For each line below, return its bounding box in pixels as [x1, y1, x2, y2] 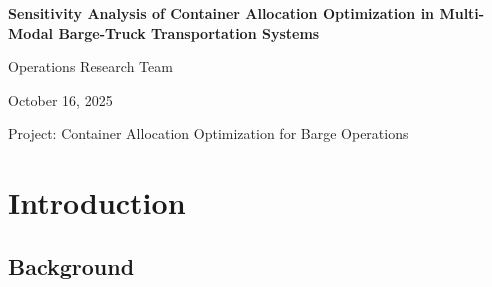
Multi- [439, 3, 485, 23]
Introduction [8, 182, 186, 223]
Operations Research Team [8, 56, 173, 77]
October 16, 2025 [8, 89, 113, 110]
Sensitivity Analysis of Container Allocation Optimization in [8, 3, 435, 23]
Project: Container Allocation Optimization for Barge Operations [8, 123, 409, 144]
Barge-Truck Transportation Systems [58, 22, 320, 43]
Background [8, 250, 135, 281]
